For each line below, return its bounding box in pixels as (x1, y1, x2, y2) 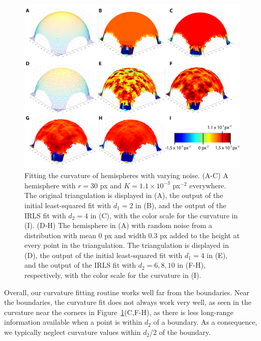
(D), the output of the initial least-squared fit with (24, 249, 183, 260)
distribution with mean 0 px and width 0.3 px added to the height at (24, 230, 240, 240)
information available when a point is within (4, 317, 142, 327)
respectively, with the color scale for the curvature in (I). (24, 270, 201, 280)
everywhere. (189, 180, 226, 190)
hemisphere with (24, 180, 76, 190)
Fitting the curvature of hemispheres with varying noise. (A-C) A (24, 170, 228, 181)
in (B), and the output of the (135, 200, 226, 210)
